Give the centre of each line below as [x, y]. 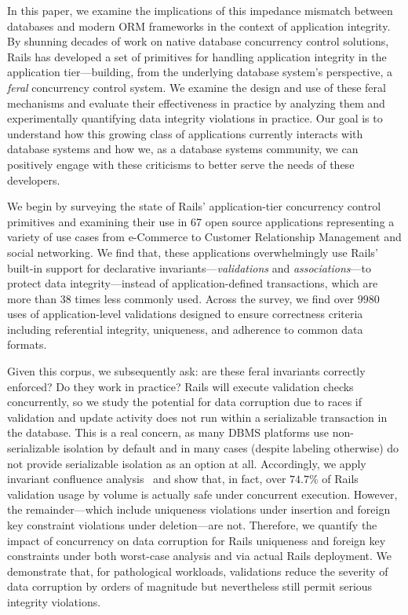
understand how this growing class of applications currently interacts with [185, 133]
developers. [34, 179]
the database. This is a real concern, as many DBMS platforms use [168, 432]
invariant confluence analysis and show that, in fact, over [147, 479]
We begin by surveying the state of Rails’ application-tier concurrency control [194, 206]
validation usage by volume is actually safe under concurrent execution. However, [202, 494]
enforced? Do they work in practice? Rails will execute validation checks [180, 386]
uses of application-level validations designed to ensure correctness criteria [185, 314]
